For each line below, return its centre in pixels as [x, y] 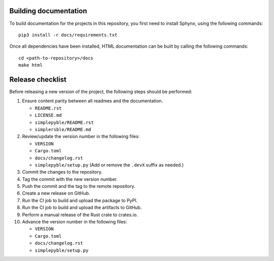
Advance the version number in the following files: [75, 222]
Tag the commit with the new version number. [70, 179]
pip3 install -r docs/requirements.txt [68, 35]
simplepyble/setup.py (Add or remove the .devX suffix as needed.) [109, 165]
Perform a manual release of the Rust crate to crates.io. [80, 215]
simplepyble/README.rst [64, 122]
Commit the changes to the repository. [62, 172]
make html [30, 65]
